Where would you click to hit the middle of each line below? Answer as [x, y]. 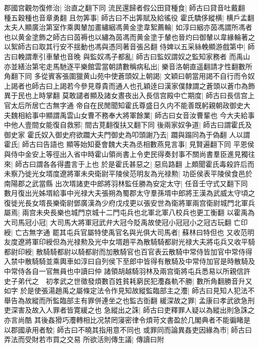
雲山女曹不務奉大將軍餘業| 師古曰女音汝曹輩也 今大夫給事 [161, 115]
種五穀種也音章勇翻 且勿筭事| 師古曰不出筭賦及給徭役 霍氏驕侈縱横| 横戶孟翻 [129, 17]
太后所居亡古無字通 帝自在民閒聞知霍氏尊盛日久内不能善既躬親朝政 [120, 105]
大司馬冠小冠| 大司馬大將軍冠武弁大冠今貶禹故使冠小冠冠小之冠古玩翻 [118, 222]
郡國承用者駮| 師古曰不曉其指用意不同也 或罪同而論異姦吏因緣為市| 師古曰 [131, 329]
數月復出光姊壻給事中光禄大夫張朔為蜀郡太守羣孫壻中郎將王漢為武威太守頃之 [129, 193]
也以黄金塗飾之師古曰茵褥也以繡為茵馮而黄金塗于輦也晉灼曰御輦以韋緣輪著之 [129, 37]
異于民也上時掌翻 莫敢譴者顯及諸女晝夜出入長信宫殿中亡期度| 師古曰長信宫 [126, 95]
